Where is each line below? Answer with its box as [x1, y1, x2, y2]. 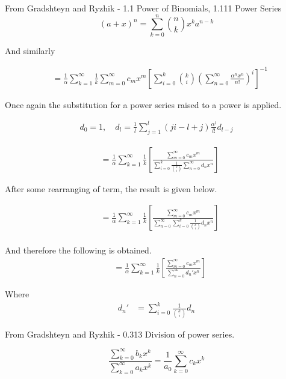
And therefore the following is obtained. [5, 244, 152, 256]
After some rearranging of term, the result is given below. [5, 182, 217, 195]
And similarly [5, 44, 55, 56]
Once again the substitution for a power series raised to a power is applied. [5, 98, 282, 111]
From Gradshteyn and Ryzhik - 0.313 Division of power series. [5, 327, 235, 340]
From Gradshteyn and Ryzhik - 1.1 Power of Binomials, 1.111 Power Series [5, 2, 282, 14]
